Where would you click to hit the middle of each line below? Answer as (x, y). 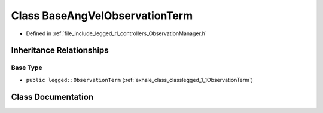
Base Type (27, 68)
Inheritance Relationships (60, 51)
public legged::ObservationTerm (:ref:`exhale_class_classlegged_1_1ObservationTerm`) (140, 80)
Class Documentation (52, 97)
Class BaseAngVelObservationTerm (102, 16)
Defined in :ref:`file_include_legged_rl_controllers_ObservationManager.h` (117, 33)
